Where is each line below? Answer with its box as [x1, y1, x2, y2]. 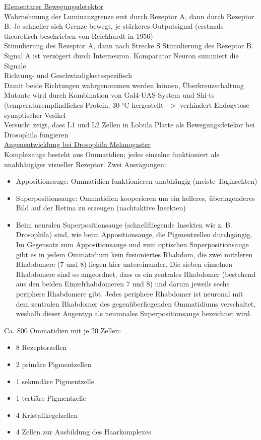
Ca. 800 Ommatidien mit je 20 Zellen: [4, 325, 121, 335]
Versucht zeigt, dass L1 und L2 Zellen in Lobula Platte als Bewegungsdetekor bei [4, 119, 255, 130]
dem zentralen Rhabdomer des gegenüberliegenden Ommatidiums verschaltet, [16, 298, 256, 309]
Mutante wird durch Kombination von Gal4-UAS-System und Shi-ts [4, 90, 215, 100]
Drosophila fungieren [4, 129, 69, 139]
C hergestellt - [124, 99, 168, 110]
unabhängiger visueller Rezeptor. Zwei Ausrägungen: [4, 159, 166, 169]
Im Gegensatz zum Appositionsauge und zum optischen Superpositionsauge [16, 239, 249, 250]
